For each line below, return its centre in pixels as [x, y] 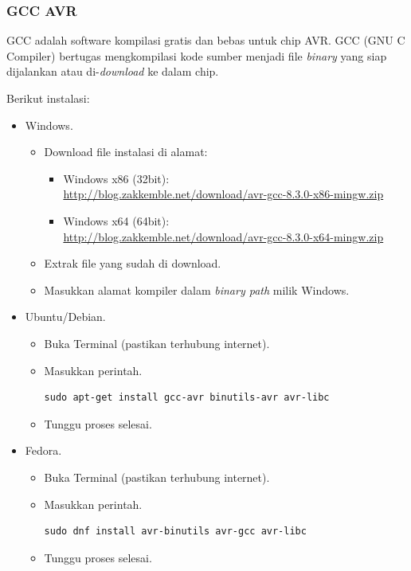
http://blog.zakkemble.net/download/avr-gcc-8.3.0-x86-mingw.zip [223, 194]
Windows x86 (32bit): [116, 178]
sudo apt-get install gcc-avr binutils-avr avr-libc [187, 398]
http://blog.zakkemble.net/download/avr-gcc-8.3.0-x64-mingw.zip [223, 236]
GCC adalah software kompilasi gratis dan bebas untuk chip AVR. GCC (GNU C [206, 40]
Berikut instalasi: [48, 98]
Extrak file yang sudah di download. [133, 263]
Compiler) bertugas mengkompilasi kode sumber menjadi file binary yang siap [197, 55]
